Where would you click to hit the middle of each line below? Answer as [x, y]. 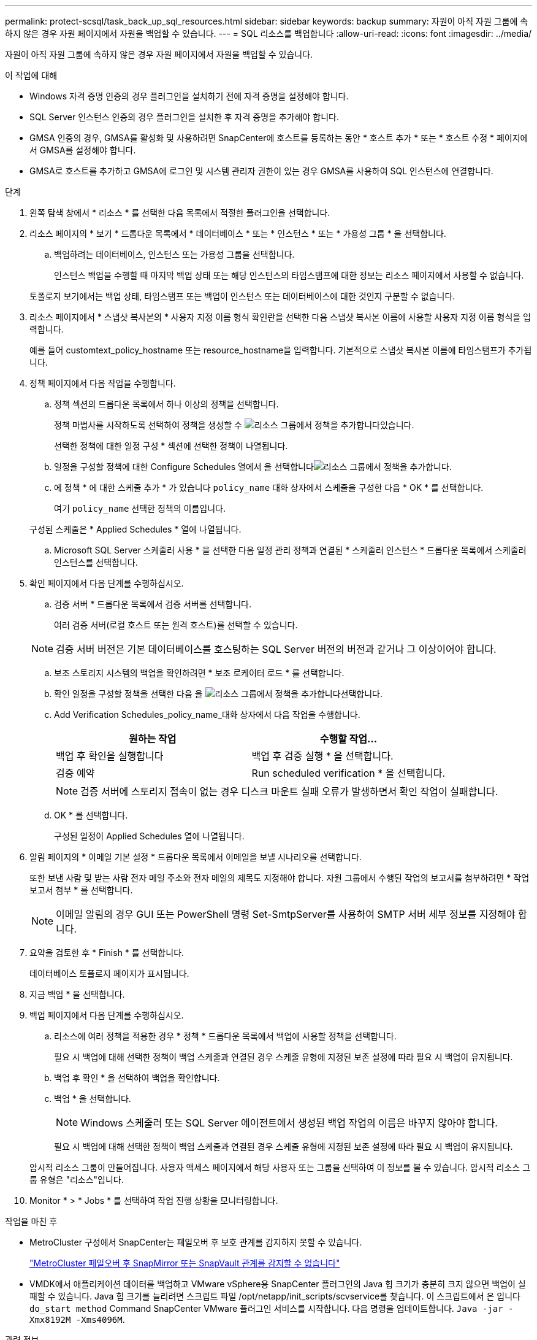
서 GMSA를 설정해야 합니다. [83, 150]
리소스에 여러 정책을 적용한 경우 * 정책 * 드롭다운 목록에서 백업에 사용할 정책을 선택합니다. [225, 1036]
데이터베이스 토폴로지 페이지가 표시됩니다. [109, 973]
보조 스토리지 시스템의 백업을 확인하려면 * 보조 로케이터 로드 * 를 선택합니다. [199, 673]
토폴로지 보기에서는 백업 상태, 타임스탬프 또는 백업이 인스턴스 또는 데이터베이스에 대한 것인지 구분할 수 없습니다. [242, 296]
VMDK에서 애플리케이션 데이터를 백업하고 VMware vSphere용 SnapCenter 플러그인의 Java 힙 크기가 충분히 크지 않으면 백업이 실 [278, 1284]
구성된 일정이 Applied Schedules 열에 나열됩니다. [149, 836]
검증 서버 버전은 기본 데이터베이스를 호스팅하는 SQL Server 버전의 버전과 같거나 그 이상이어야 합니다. [276, 649]
